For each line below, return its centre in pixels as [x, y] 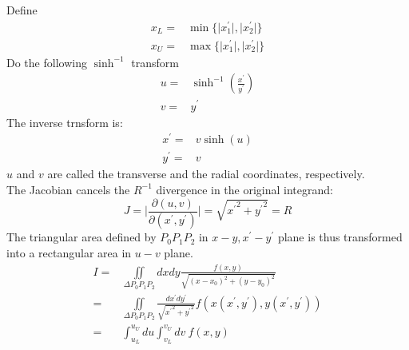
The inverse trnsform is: [65, 122]
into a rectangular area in [69, 253]
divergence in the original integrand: [244, 189]
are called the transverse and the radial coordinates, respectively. [206, 174]
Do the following [47, 62]
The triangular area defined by [81, 237]
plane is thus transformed [340, 237]
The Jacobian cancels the [68, 189]
